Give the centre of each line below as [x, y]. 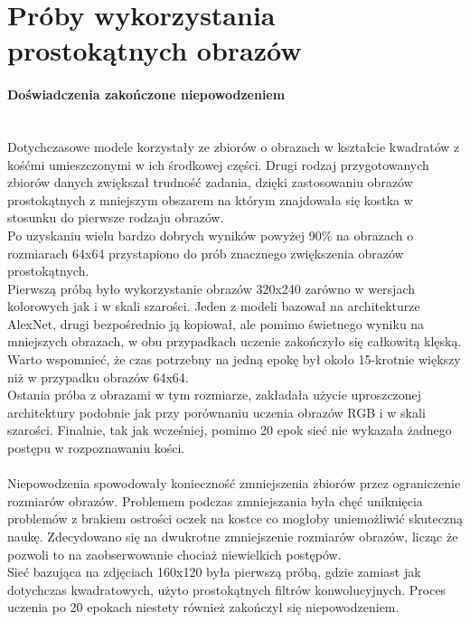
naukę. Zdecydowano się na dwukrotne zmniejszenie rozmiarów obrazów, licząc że [233, 537]
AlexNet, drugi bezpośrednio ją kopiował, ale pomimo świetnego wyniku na [216, 323]
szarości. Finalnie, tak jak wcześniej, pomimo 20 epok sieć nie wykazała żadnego [230, 430]
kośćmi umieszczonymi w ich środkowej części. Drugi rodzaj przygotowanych [218, 164]
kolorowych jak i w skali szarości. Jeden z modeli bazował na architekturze [214, 306]
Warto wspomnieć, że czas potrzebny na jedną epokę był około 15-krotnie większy [234, 359]
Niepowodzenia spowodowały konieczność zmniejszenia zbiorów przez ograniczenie [234, 483]
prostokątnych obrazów [155, 50]
